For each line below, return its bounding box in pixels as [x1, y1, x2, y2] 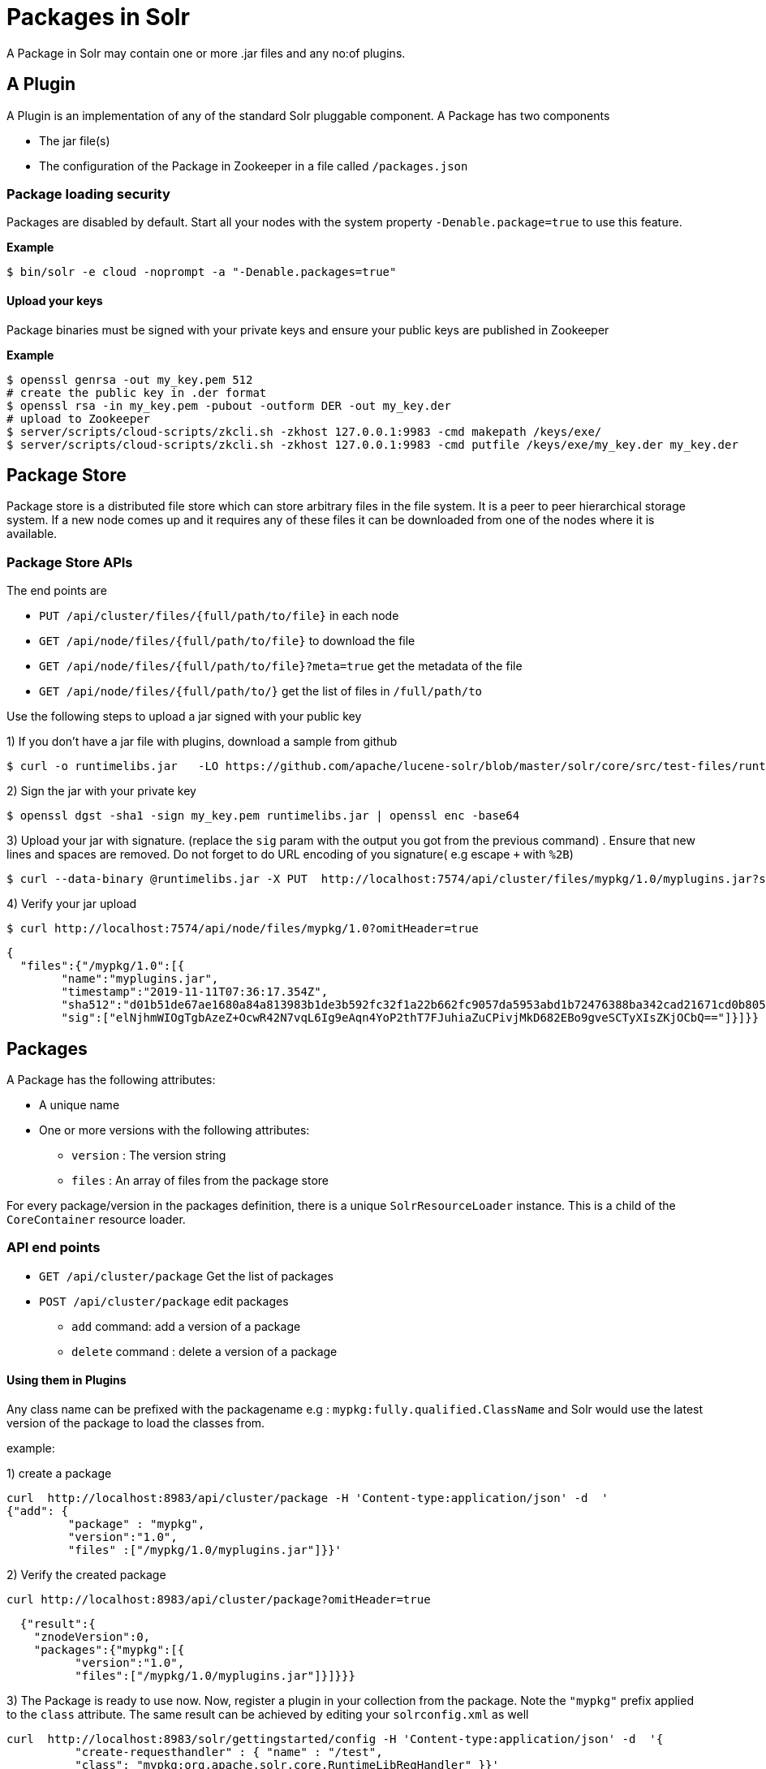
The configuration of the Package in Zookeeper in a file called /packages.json [39, 158, 468, 173]
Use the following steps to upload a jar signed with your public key [6, 709, 362, 724]
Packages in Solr [6, 3, 190, 31]
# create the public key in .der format [6, 385, 267, 399]
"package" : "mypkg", [67, 1517, 205, 1530]
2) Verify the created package [6, 1567, 166, 1582]
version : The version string [71, 1148, 226, 1162]
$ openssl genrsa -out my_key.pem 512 [6, 372, 253, 386]
